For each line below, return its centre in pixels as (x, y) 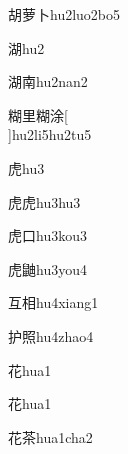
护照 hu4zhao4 (51, 335)
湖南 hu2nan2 (48, 81)
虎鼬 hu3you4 (47, 268)
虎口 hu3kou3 (47, 235)
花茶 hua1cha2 (50, 436)
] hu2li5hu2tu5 (50, 134)
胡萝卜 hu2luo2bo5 (64, 14)
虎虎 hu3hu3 (44, 201)
